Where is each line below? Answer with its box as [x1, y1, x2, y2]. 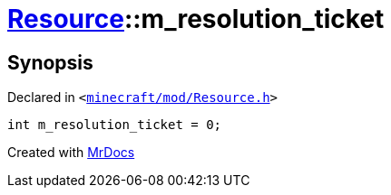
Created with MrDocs [7, 144, 135, 161]
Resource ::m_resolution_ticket [7, 4, 385, 34]
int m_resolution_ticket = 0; [7, 117, 222, 133]
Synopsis [7, 51, 93, 74]
